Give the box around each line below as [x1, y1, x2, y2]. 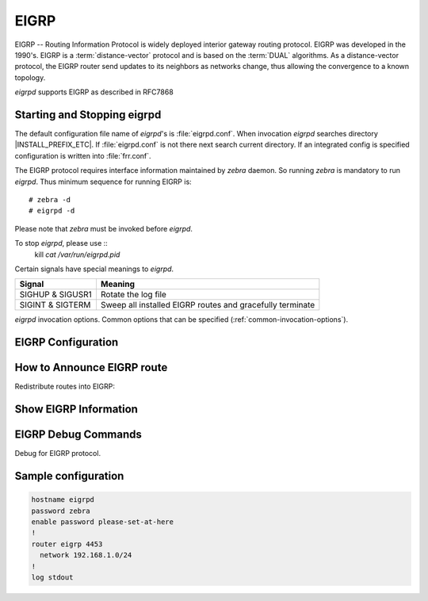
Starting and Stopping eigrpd [14, 108, 162, 121]
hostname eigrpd [31, 496, 95, 504]
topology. [14, 72, 46, 82]
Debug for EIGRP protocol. [14, 449, 101, 458]
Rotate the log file [100, 289, 166, 300]
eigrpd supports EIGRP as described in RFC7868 [14, 87, 174, 97]
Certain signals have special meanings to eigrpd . [14, 264, 174, 274]
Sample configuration [14, 469, 124, 483]
